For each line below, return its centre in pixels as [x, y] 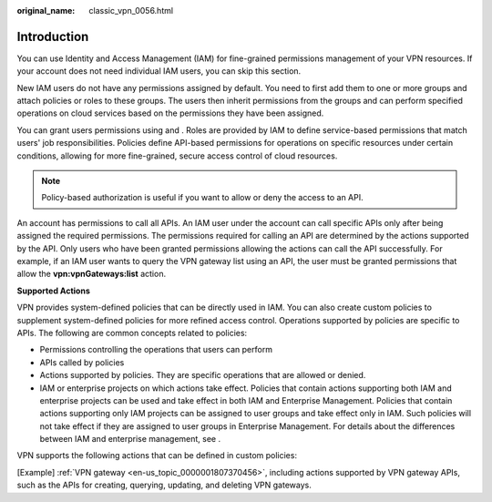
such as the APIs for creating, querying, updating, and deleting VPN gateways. [164, 485]
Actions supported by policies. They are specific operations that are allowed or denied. [203, 375]
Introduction [53, 36]
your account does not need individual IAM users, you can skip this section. [159, 71]
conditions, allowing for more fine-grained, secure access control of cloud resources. [177, 156]
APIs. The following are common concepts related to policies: [132, 333]
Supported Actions [53, 291]
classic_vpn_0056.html [131, 10]
